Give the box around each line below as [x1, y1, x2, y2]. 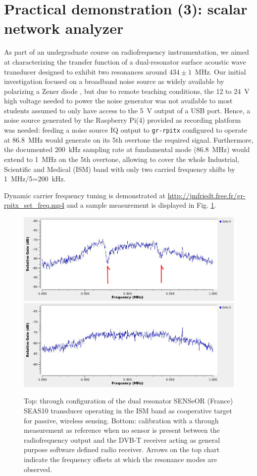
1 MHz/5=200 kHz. [4, 173, 66, 184]
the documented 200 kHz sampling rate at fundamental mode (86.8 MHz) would [4, 144, 250, 155]
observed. [24, 464, 52, 474]
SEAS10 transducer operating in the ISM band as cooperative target [24, 405, 232, 415]
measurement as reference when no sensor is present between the [24, 425, 220, 435]
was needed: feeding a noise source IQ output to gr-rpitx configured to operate [4, 125, 247, 135]
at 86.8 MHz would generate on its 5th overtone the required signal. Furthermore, [4, 134, 254, 145]
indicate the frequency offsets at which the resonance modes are [24, 454, 217, 464]
